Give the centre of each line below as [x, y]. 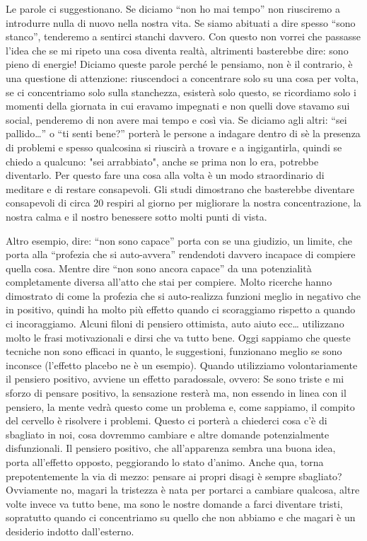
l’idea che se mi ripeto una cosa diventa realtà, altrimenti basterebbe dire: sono [177, 50]
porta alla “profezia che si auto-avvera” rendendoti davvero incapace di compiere [181, 254]
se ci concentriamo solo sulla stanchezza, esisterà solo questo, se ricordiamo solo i [181, 92]
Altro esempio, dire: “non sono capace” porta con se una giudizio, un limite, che [179, 240]
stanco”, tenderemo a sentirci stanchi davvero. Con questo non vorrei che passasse [183, 36]
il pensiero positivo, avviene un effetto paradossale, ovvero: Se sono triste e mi [175, 379]
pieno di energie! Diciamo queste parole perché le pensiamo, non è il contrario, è [179, 64]
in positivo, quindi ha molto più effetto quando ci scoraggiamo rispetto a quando [181, 309]
